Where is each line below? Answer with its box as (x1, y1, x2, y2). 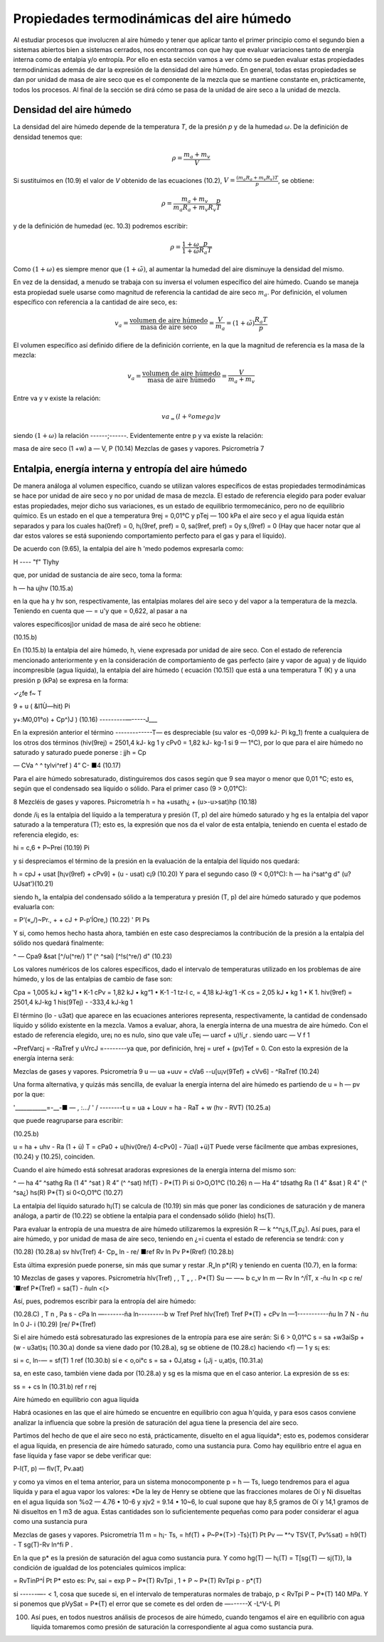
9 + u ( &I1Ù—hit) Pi (13, 702, 70, 711)
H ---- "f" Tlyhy (13, 558, 60, 566)
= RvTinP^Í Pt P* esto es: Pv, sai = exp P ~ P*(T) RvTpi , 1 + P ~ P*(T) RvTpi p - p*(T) (13, 1576, 262, 1585)
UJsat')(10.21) (13, 879, 54, 888)
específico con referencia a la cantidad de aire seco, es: (13, 298, 178, 306)
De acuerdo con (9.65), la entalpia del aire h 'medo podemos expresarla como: (13, 545, 244, 553)
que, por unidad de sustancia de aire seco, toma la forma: (13, 570, 183, 580)
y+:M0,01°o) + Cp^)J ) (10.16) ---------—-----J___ (13, 715, 158, 723)
